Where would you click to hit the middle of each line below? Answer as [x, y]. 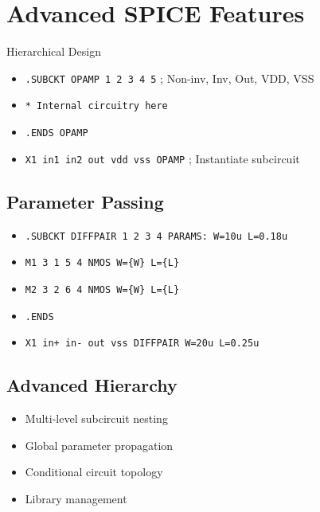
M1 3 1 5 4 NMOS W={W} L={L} [102, 263]
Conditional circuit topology [94, 472]
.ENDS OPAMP [57, 133]
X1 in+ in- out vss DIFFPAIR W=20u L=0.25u [142, 344]
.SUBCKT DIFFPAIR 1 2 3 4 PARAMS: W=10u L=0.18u [156, 236]
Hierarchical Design [54, 51]
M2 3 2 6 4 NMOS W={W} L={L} [102, 289]
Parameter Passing [85, 201]
